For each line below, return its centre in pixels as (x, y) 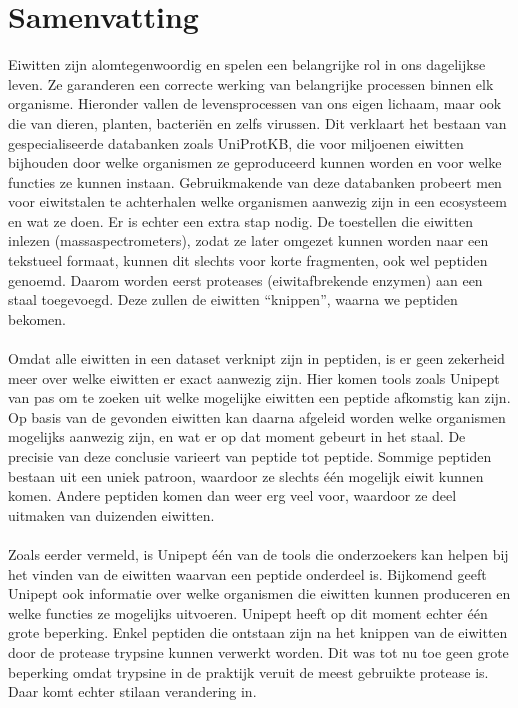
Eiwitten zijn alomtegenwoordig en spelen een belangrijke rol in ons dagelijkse (247, 64)
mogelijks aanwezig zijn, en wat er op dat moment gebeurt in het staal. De (237, 436)
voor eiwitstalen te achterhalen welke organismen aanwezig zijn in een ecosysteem (257, 201)
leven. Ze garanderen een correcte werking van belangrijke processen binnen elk (251, 83)
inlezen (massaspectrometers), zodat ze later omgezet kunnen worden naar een (248, 240)
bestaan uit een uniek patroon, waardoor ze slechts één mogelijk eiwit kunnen (246, 475)
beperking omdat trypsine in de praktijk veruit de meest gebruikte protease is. (248, 671)
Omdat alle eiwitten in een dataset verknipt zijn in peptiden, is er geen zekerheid (256, 358)
